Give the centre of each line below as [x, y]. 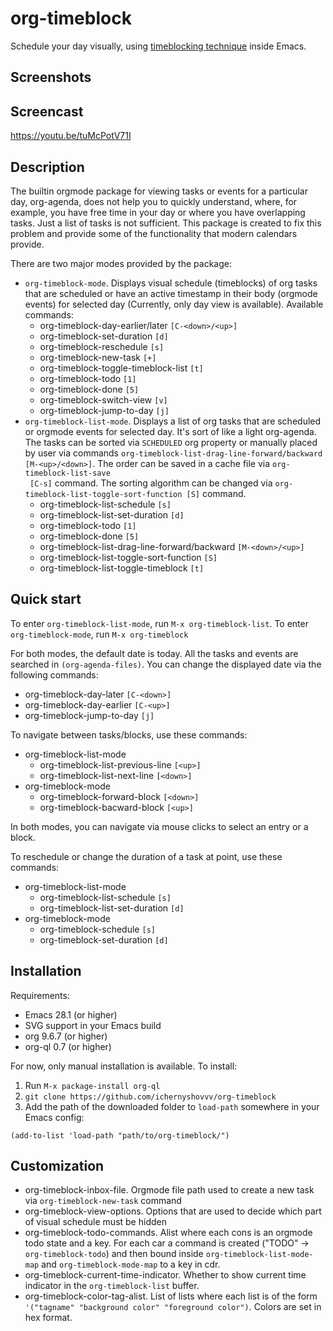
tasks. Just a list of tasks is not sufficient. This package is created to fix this [166, 223]
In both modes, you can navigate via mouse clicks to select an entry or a [159, 826]
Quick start [46, 599]
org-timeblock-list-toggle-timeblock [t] [122, 568]
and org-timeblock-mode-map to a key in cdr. [131, 1264]
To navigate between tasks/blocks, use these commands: [129, 734]
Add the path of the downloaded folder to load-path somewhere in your [172, 1106]
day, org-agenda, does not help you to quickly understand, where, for [154, 201]
